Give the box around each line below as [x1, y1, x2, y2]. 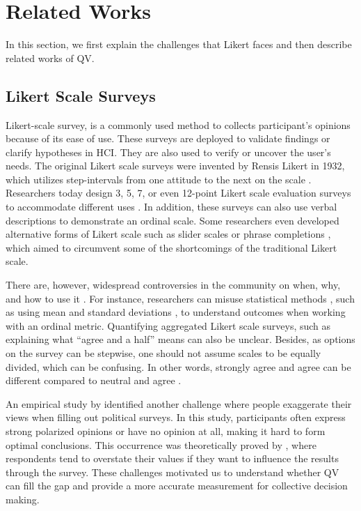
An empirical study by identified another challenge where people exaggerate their [6, 396, 352, 411]
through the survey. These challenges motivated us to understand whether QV [6, 464, 339, 479]
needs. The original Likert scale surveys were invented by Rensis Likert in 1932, [6, 158, 345, 173]
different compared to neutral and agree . [6, 373, 182, 388]
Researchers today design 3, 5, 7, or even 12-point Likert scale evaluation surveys [6, 185, 351, 200]
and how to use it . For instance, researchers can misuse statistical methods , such [6, 291, 355, 305]
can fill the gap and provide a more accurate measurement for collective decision [6, 478, 348, 493]
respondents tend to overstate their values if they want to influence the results [6, 451, 339, 466]
